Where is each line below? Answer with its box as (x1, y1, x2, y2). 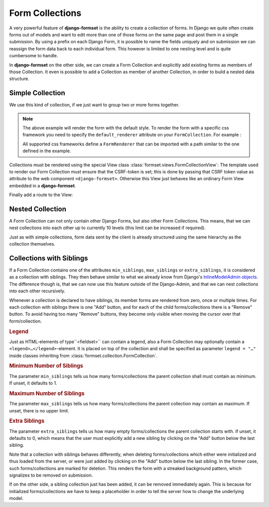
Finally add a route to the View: (9, 192, 73, 198)
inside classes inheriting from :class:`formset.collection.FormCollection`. (9, 353, 158, 359)
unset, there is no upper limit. (9, 407, 69, 413)
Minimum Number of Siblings (9, 363, 83, 370)
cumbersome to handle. (9, 53, 58, 59)
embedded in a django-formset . (9, 182, 76, 189)
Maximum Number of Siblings (9, 390, 85, 397)
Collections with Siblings (9, 254, 88, 262)
